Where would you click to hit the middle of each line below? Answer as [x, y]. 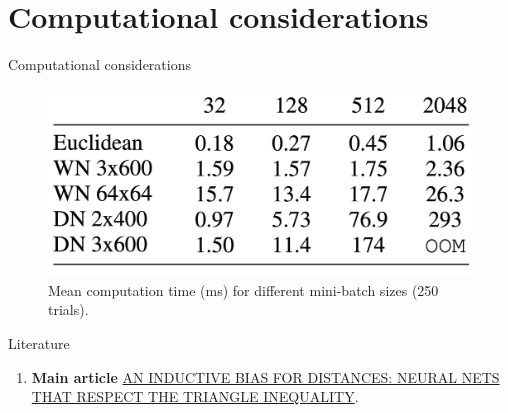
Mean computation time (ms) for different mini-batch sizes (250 [243, 289]
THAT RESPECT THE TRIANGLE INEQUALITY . [195, 396]
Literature [39, 343]
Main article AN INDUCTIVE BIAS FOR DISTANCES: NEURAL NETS [265, 376]
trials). [68, 309]
